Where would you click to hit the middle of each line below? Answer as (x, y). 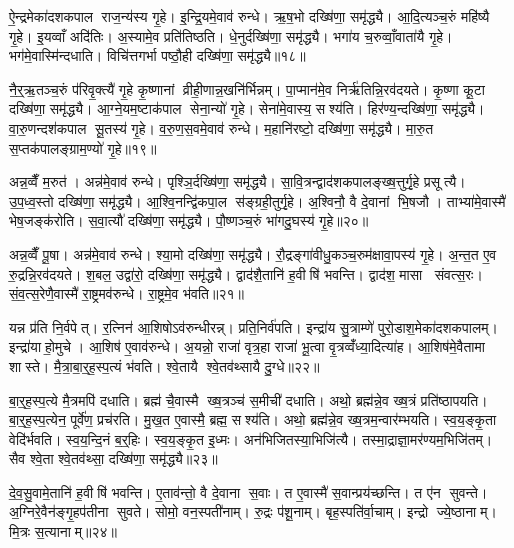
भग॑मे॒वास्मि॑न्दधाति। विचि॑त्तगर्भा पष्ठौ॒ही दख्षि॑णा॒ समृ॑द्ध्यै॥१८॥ (157, 55)
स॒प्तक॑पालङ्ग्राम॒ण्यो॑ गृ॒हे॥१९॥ (83, 147)
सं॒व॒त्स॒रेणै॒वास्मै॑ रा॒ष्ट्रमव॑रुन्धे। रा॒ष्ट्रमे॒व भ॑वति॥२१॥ (126, 293)
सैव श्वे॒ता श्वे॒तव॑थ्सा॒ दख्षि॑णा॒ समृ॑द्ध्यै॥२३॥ (113, 458)
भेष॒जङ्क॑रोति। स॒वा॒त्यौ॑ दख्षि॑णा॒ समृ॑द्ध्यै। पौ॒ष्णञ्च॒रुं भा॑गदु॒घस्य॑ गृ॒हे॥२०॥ (189, 220)
